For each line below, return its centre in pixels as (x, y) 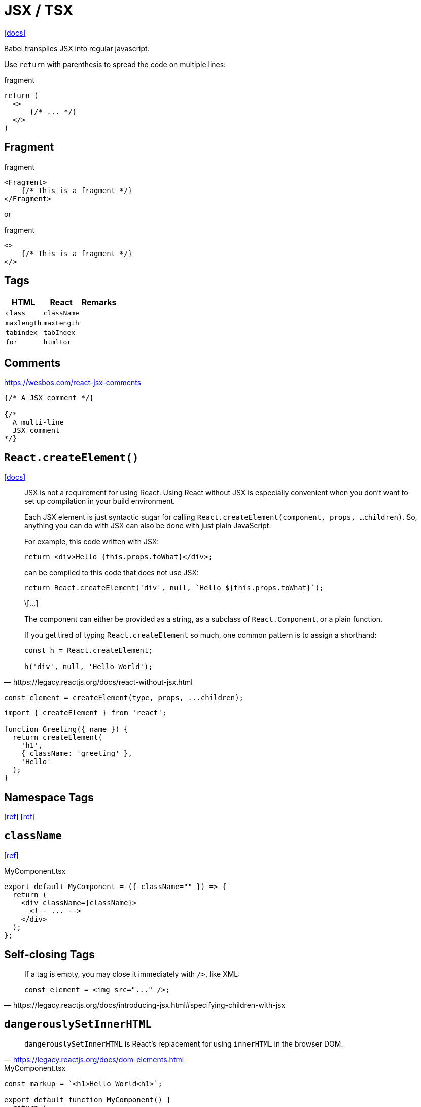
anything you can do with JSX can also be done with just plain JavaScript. (148, 526)
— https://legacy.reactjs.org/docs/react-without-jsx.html (98, 682)
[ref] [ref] (20, 816)
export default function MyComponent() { (87, 1100)
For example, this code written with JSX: (92, 542)
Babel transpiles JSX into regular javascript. (77, 48)
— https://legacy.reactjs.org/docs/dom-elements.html (94, 1059)
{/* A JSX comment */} (49, 398)
